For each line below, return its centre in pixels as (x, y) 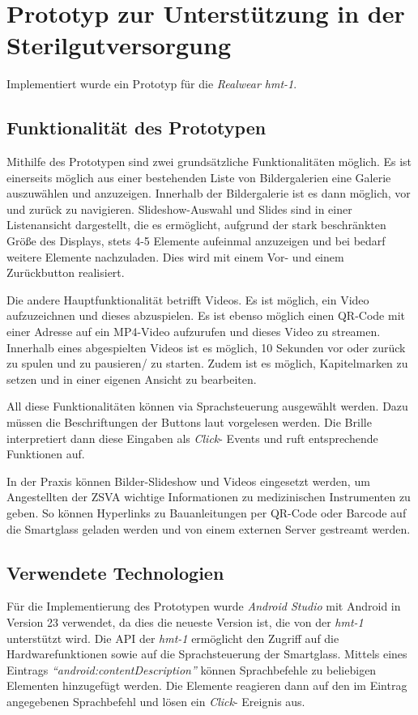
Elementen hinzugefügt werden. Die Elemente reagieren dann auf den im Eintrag (207, 685)
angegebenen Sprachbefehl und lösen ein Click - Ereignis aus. (156, 701)
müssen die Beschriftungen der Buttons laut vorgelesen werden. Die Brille (189, 422)
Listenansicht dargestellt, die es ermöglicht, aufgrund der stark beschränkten (196, 225)
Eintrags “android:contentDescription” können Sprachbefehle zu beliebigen (192, 669)
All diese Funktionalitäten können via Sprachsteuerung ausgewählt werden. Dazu (207, 406)
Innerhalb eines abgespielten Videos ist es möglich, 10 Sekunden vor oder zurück (206, 347)
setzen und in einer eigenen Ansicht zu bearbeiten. (132, 379)
